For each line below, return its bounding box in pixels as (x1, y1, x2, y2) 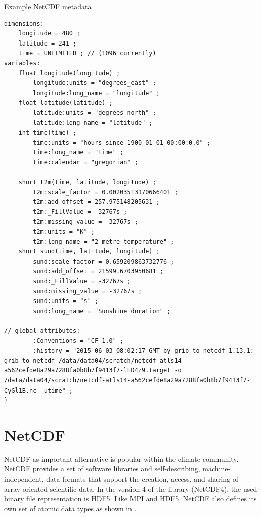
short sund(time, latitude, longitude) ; (18, 248, 160, 255)
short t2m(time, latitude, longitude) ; (18, 179, 156, 186)
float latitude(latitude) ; (18, 99, 113, 107)
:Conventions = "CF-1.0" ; (33, 337, 124, 344)
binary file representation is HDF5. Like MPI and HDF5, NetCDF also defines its (4, 493, 257, 504)
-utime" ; (40, 386, 73, 394)
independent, (4, 473, 44, 484)
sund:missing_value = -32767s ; (33, 287, 142, 295)
